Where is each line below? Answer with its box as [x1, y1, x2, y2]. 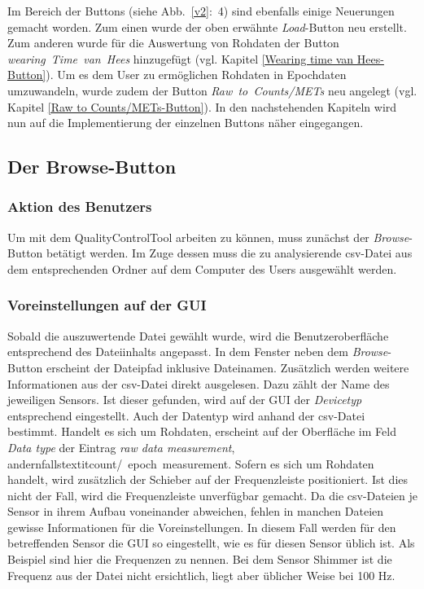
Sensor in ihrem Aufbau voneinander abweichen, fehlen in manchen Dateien [7, 503, 384, 520]
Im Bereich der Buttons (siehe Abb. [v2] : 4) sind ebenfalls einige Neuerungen [7, 2, 395, 19]
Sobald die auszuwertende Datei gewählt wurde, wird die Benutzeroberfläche [7, 327, 389, 344]
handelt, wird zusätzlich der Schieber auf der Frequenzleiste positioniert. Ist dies [7, 471, 408, 488]
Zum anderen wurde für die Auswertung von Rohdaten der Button [7, 34, 339, 51]
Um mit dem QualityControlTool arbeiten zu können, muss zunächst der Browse [7, 228, 409, 245]
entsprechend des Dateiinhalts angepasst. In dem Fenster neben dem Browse [7, 343, 388, 360]
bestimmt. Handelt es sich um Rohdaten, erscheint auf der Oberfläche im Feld [7, 423, 396, 440]
